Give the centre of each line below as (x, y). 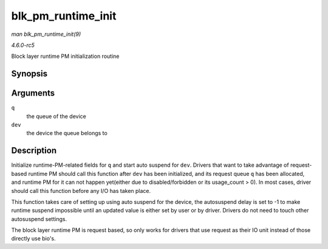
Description (34, 151)
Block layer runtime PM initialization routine (65, 56)
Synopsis (29, 74)
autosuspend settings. (39, 219)
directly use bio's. (33, 239)
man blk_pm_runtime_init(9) (46, 34)
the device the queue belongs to (67, 133)
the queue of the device (56, 116)
